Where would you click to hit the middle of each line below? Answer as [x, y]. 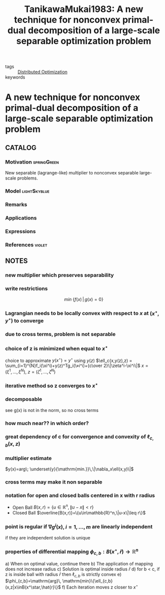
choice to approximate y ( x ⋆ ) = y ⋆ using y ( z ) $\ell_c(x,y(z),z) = [69, 360]
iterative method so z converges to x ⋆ [52, 385]
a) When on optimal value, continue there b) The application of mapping [79, 564]
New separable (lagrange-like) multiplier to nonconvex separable [72, 173]
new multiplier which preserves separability [60, 275]
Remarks [16, 204]
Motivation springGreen [32, 162]
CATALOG [21, 148]
